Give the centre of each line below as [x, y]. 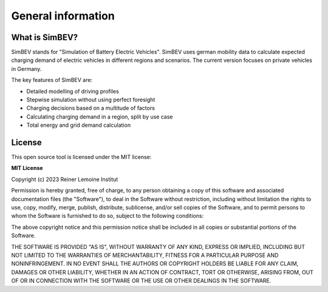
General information [63, 16]
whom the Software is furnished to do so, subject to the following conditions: [108, 216]
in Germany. [26, 69]
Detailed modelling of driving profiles [73, 91]
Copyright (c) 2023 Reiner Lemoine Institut [65, 179]
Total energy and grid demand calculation [78, 125]
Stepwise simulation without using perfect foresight [91, 100]
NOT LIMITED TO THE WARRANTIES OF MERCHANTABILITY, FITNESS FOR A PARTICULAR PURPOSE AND [145, 255]
